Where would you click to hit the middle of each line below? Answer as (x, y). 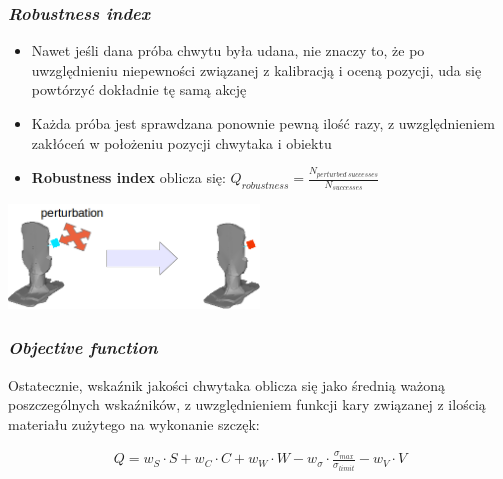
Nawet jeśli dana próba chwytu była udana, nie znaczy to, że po (228, 50)
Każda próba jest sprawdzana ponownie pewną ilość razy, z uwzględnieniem (263, 123)
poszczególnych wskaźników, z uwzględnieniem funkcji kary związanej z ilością (247, 404)
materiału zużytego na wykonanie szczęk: (134, 423)
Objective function (83, 347)
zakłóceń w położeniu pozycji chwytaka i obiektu (181, 142)
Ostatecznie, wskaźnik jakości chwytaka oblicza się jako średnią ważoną (227, 384)
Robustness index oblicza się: (128, 177)
